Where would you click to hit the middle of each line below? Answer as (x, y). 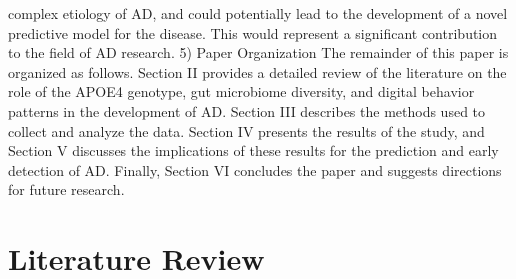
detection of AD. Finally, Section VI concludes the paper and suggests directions (255, 169)
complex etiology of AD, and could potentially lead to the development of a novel (258, 13)
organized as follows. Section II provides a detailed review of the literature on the (257, 71)
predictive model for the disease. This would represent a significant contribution (253, 32)
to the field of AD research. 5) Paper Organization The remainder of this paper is (258, 52)
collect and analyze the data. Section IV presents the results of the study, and (246, 130)
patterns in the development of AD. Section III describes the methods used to (247, 110)
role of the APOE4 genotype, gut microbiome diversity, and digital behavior (241, 91)
